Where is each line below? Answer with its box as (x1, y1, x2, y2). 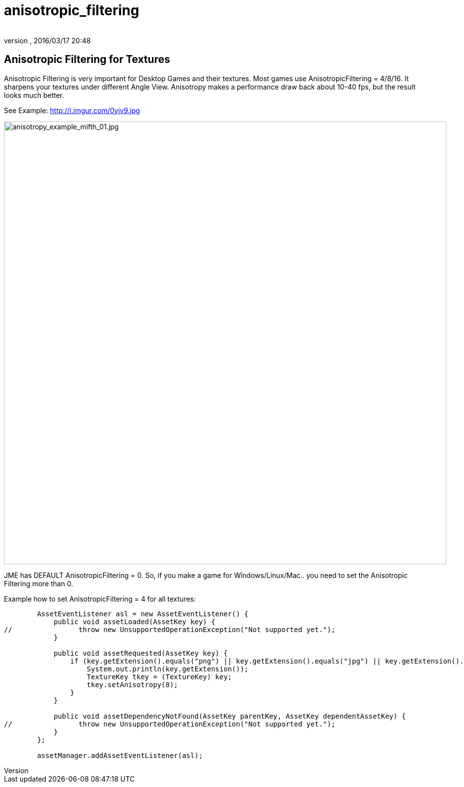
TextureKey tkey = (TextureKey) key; (87, 672, 232, 681)
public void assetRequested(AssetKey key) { (54, 649, 228, 657)
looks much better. (4, 91, 64, 99)
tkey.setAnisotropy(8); (87, 680, 178, 689)
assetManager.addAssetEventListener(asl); (37, 751, 203, 759)
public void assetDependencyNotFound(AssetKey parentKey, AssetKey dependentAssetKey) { (54, 712, 406, 720)
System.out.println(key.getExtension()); (87, 665, 249, 673)
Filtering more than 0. (4, 579, 73, 588)
